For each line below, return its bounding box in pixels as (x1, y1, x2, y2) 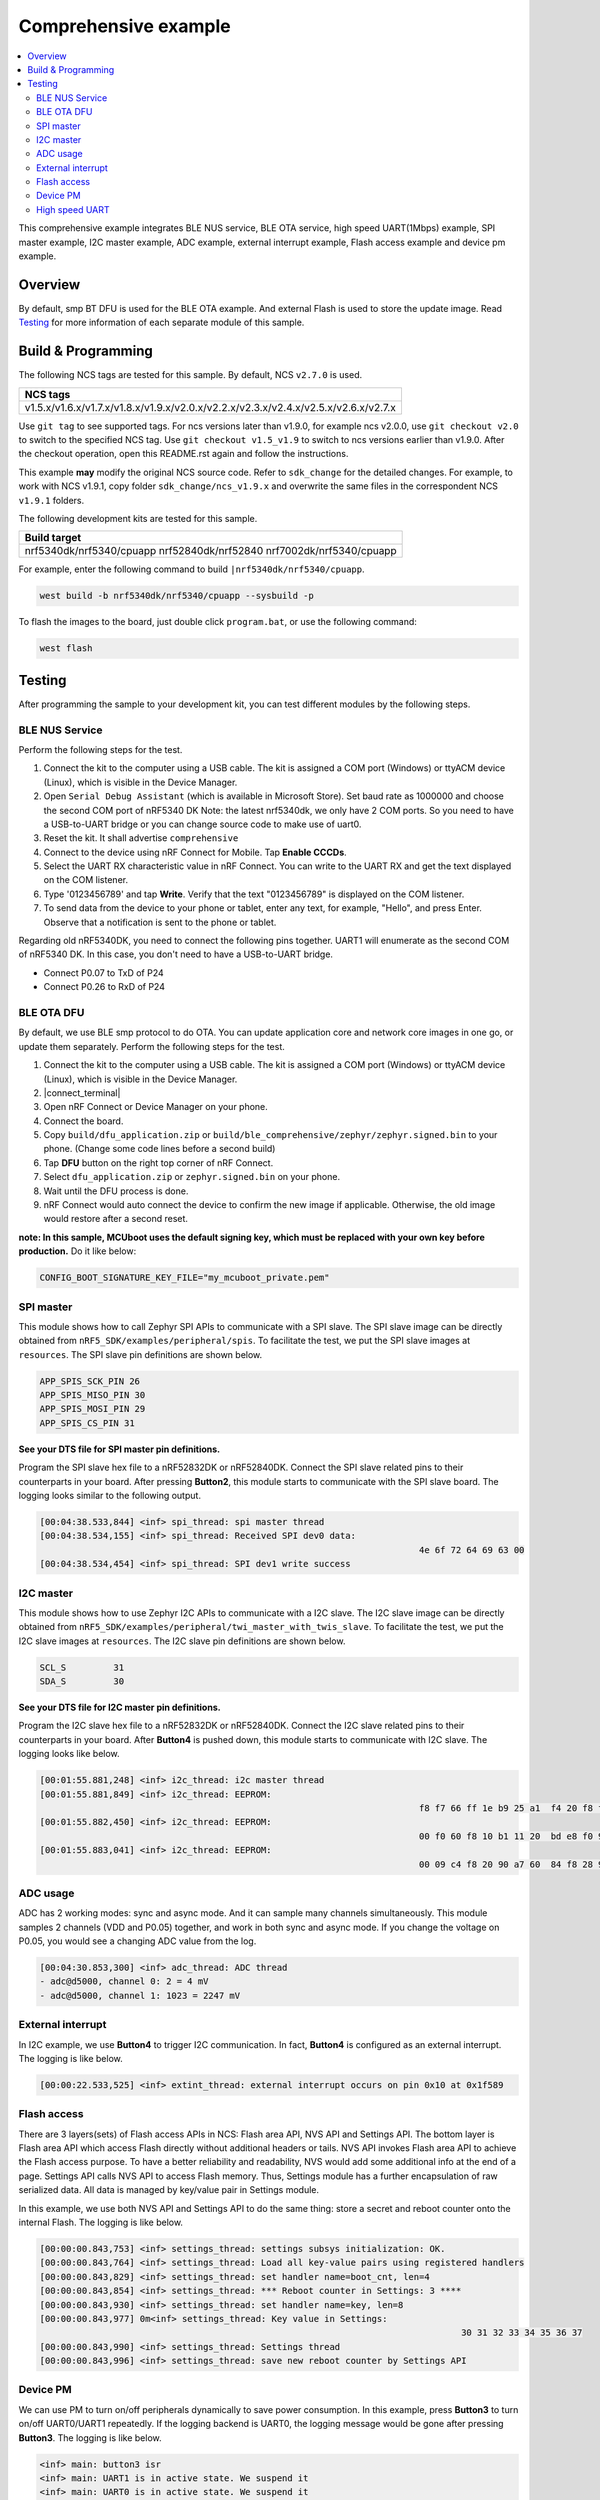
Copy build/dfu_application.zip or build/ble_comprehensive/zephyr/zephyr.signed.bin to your (43, 1129, 498, 1141)
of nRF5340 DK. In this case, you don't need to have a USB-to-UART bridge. (18, 948, 334, 960)
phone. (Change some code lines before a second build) (43, 1143, 276, 1155)
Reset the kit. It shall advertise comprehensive (43, 832, 239, 844)
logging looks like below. (18, 1748, 120, 1760)
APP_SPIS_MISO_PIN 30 (39, 1390, 146, 1401)
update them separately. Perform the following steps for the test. (18, 1040, 285, 1052)
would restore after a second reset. (43, 1213, 189, 1225)
